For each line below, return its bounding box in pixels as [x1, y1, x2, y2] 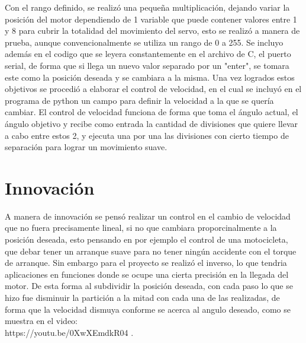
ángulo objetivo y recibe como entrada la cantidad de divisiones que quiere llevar [5, 117, 298, 129]
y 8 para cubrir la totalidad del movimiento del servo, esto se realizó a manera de [5, 24, 300, 37]
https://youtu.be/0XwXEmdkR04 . [5, 326, 134, 338]
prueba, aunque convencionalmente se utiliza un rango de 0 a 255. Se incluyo [5, 36, 284, 48]
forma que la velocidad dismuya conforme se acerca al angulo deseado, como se [5, 303, 291, 315]
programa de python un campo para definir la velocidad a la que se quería [5, 94, 274, 106]
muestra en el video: [5, 315, 78, 327]
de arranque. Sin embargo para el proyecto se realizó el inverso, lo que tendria [5, 256, 287, 269]
